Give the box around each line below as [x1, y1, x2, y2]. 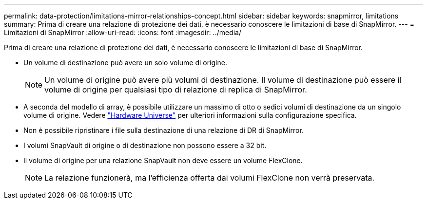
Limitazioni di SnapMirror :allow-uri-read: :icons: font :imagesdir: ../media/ [4, 28, 242, 37]
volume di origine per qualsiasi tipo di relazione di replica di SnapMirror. [44, 85, 307, 94]
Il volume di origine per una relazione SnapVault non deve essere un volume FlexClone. [23, 156, 303, 165]
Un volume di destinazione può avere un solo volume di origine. [23, 58, 227, 67]
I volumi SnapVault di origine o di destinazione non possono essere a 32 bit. [23, 141, 267, 149]
